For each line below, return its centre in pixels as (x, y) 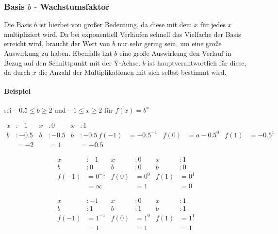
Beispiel (17, 91)
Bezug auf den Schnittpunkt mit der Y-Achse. (72, 62)
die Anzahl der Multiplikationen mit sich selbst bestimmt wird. (132, 72)
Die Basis (18, 25)
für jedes (213, 25)
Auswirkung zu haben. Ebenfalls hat (58, 53)
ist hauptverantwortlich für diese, (197, 62)
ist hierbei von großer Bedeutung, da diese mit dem (115, 25)
